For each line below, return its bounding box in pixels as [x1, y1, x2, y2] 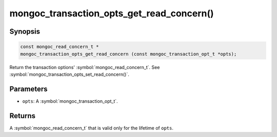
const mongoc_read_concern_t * [20, 44, 100, 50]
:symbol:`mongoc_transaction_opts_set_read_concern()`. [9, 71, 129, 77]
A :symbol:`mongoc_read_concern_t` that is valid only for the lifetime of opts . [9, 125, 174, 131]
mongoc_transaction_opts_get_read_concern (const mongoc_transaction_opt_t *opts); [20, 51, 237, 57]
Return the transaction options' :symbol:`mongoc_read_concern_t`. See [9, 64, 160, 70]
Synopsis [9, 27, 41, 36]
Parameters [9, 84, 48, 93]
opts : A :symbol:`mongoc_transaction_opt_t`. [22, 98, 118, 104]
